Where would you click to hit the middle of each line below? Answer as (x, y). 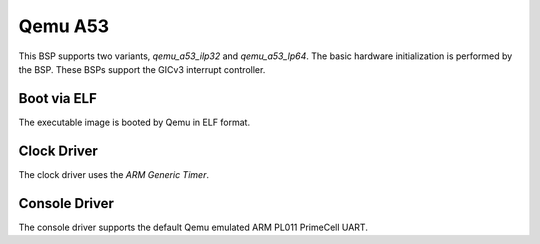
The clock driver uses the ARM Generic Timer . (114, 174)
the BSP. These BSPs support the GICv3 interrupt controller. (142, 69)
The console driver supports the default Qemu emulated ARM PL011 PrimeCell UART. (193, 227)
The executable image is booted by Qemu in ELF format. (134, 122)
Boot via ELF (57, 98)
